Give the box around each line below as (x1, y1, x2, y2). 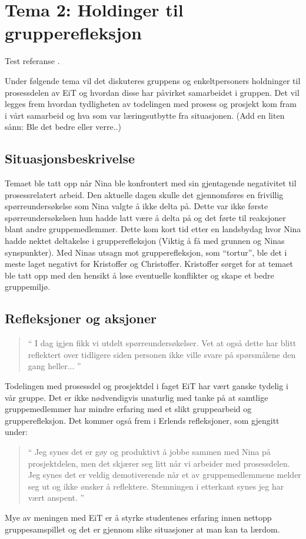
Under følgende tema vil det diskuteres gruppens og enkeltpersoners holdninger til (5, 74, 301, 86)
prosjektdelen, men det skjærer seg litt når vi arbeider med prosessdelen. (28, 457, 290, 469)
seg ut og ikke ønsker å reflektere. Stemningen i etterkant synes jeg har (28, 480, 284, 492)
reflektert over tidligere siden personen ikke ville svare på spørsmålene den (28, 348, 296, 360)
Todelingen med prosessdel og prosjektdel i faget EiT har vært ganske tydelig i (5, 380, 288, 391)
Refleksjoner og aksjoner (5, 309, 157, 327)
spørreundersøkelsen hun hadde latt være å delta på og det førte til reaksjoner (5, 211, 286, 223)
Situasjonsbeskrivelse (5, 149, 135, 168)
